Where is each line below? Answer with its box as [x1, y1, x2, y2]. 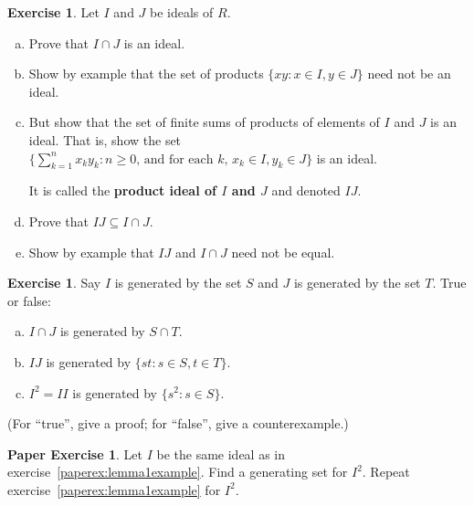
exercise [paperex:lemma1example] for [7, 480, 221, 499]
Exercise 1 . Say [7, 273, 101, 292]
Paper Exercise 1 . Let [7, 444, 142, 463]
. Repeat [362, 462, 410, 481]
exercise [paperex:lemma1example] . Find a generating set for [7, 462, 348, 481]
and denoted [271, 181, 341, 200]
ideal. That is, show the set [28, 130, 182, 149]
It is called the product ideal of [28, 181, 216, 200]
